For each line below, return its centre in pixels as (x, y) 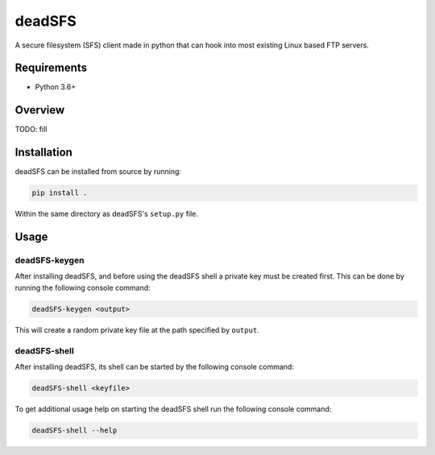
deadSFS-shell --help (75, 430)
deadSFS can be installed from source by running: (98, 172)
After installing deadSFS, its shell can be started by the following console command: (154, 366)
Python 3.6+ (56, 87)
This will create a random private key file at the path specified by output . (137, 329)
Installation (43, 153)
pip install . (60, 193)
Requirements (51, 68)
